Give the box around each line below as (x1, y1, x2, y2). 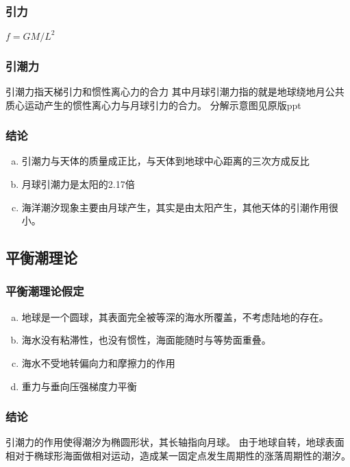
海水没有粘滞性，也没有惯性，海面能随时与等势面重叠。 (21, 333, 271, 347)
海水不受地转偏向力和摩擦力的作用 (21, 355, 175, 370)
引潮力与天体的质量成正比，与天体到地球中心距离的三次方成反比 (21, 154, 310, 168)
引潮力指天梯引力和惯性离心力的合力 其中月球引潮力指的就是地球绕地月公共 (5, 84, 345, 98)
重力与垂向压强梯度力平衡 (21, 379, 137, 393)
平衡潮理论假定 (5, 283, 84, 300)
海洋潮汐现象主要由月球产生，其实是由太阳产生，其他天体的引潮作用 (21, 200, 329, 214)
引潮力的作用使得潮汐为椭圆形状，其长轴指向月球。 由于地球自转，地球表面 (5, 435, 345, 449)
